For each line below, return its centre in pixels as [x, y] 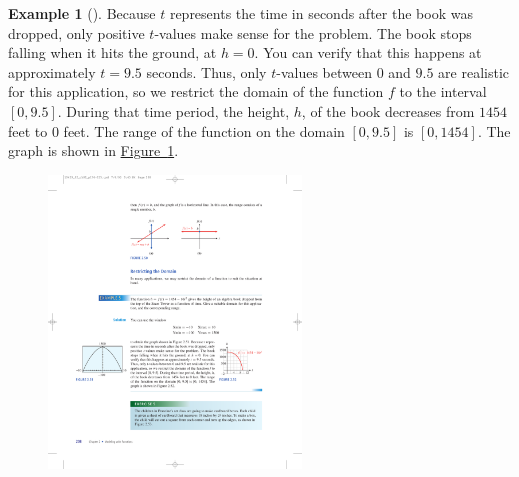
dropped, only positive [76, 32]
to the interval [443, 91]
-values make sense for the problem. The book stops [313, 32]
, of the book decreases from [388, 110]
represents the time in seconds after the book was [321, 13]
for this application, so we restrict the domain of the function [196, 91]
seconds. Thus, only [206, 71]
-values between [324, 71]
